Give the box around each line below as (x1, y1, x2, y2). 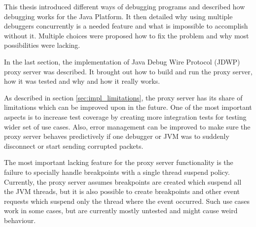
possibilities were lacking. (4, 40, 80, 50)
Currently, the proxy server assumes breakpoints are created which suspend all (4, 176, 242, 187)
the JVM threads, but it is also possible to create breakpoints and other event (4, 186, 240, 196)
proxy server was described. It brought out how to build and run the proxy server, (4, 66, 253, 76)
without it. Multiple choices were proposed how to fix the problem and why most (4, 30, 249, 40)
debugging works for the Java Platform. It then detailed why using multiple (4, 11, 233, 21)
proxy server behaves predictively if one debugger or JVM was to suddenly (4, 131, 229, 141)
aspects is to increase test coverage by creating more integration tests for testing (4, 111, 247, 122)
